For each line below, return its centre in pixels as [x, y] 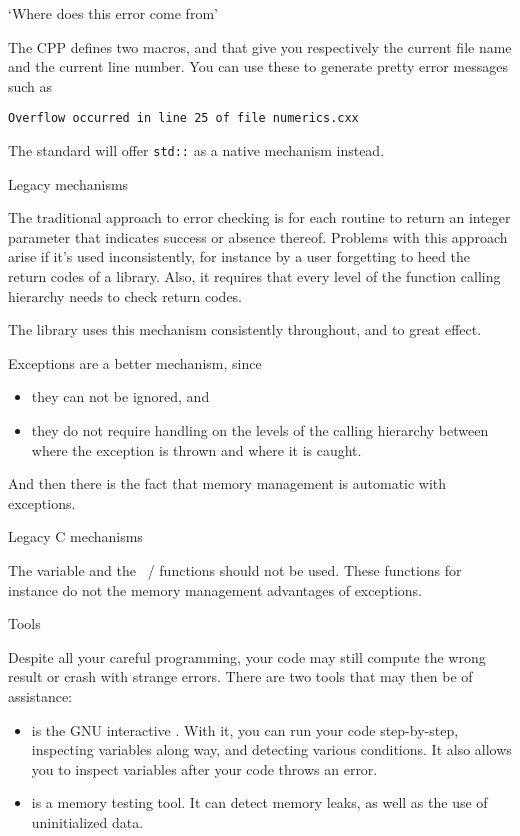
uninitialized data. [87, 821]
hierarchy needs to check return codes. [125, 295]
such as [30, 85]
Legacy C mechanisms [75, 536]
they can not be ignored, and [120, 396]
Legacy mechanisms [68, 183]
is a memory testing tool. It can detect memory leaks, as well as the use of [259, 802]
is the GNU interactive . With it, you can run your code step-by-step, [245, 729]
